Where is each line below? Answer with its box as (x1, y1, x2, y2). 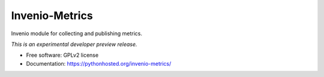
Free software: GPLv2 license (26, 51, 99, 59)
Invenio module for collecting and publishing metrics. (11, 30, 142, 37)
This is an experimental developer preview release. (11, 41, 137, 48)
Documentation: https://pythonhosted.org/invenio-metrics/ (26, 60, 172, 67)
